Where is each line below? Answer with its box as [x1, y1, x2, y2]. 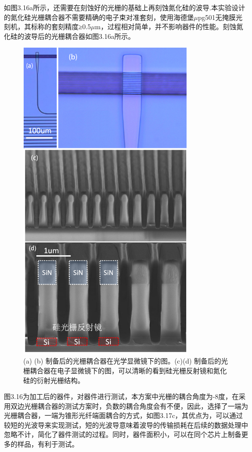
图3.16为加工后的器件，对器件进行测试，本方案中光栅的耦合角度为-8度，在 [4, 391, 239, 401]
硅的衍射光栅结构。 [23, 375, 84, 385]
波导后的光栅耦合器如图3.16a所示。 [24, 31, 135, 41]
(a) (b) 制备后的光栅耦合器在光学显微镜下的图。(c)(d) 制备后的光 [23, 356, 228, 366]
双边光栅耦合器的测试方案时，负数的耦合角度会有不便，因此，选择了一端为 [10, 400, 248, 411]
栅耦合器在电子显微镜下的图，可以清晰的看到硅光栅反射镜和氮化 [23, 365, 227, 375]
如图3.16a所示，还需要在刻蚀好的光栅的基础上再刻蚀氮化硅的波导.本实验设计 [4, 2, 245, 12]
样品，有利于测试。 [17, 439, 79, 449]
